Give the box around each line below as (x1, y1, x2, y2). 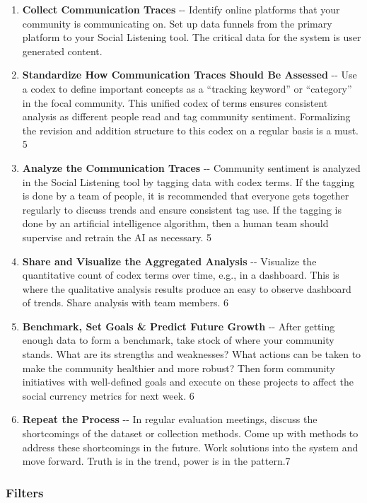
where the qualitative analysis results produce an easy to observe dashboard (22, 281, 351, 296)
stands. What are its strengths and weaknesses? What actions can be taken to (22, 347, 361, 362)
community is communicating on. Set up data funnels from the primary (22, 16, 332, 30)
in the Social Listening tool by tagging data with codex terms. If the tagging (22, 174, 355, 189)
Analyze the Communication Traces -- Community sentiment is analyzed (22, 160, 361, 175)
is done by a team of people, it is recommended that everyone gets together (22, 188, 349, 203)
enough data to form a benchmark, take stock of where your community (22, 333, 334, 347)
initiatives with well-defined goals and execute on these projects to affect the (22, 374, 354, 389)
